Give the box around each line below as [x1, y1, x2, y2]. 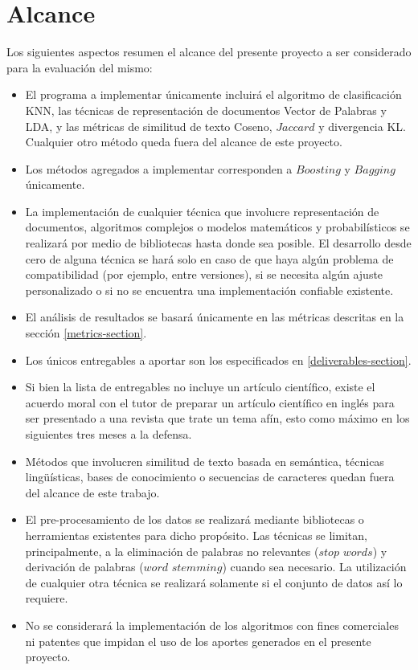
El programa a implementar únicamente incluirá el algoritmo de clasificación [25, 86, 402, 103]
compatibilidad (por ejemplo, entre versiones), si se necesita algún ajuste [25, 266, 383, 283]
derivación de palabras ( [25, 558, 144, 575]
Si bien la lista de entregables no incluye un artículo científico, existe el [25, 378, 375, 395]
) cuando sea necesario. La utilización [222, 558, 407, 575]
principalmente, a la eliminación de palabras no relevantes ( [25, 542, 319, 559]
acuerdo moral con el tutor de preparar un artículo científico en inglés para [25, 394, 395, 411]
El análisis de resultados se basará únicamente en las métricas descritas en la [25, 308, 404, 325]
